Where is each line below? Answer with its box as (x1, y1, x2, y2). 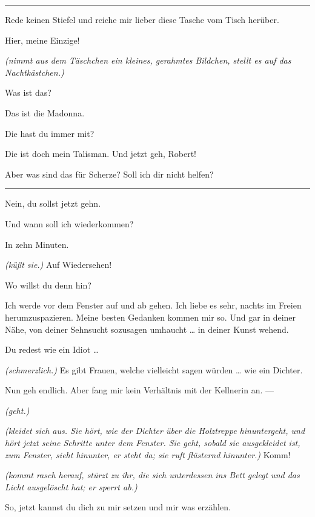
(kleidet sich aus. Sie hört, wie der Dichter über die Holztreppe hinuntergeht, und (5, 424, 305, 437)
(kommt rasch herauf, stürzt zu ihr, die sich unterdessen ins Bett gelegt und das (5, 469, 300, 481)
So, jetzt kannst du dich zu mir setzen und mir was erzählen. (5, 501, 231, 513)
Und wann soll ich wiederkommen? (5, 217, 134, 230)
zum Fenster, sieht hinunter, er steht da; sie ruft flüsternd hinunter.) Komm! (5, 448, 291, 461)
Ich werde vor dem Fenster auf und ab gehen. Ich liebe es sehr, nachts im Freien (5, 299, 302, 312)
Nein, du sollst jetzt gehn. (5, 197, 101, 210)
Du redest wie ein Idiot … (5, 343, 99, 356)
